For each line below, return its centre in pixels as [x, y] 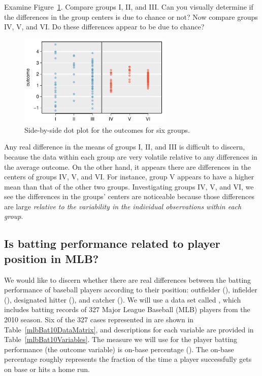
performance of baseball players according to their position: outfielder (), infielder [131, 290]
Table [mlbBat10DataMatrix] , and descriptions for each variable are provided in [129, 329]
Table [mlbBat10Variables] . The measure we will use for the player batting [121, 339]
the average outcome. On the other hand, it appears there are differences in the [128, 166]
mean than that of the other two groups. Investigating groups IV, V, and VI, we [129, 186]
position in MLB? [52, 258]
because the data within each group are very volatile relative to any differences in [131, 156]
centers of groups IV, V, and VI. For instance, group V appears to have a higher [129, 177]
